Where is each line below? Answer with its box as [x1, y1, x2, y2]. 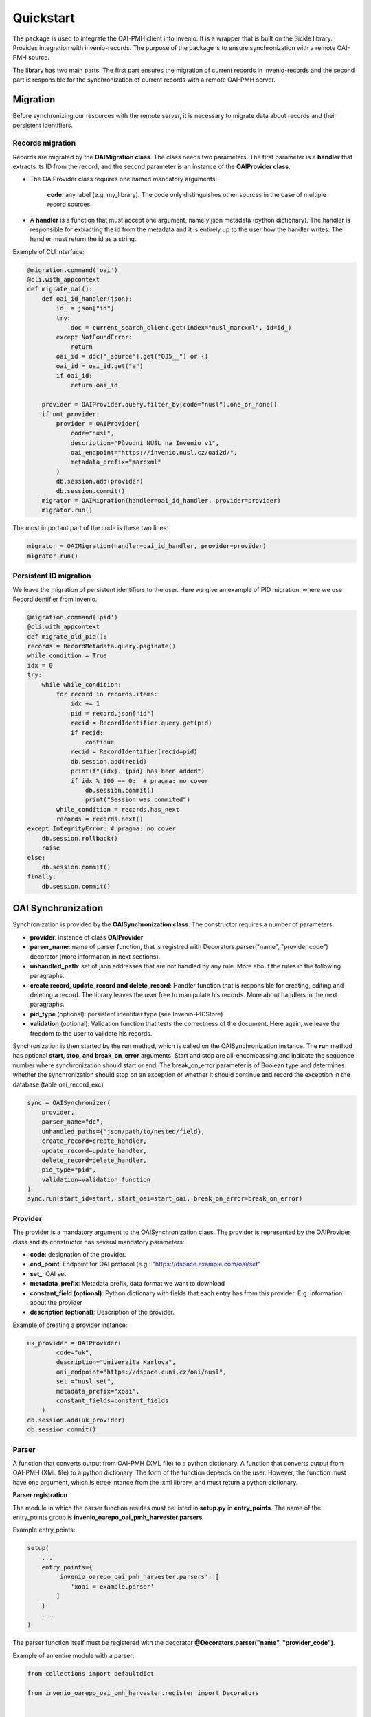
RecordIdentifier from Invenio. [12, 595, 98, 603]
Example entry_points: [12, 1525, 76, 1534]
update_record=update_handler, [41, 1147, 147, 1155]
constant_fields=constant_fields [56, 1397, 169, 1405]
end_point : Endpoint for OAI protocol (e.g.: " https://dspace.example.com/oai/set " [30, 1260, 261, 1269]
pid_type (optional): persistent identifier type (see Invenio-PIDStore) [30, 1010, 223, 1018]
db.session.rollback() [41, 834, 118, 842]
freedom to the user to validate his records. [30, 1029, 153, 1037]
